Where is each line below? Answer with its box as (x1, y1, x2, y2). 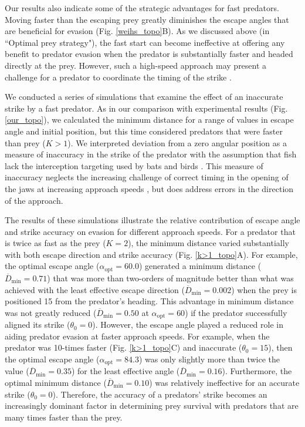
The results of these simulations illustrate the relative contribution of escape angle (5, 214, 300, 226)
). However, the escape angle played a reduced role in (92, 318, 283, 331)
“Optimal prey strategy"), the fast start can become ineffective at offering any (5, 36, 285, 48)
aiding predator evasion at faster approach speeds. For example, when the (5, 330, 270, 342)
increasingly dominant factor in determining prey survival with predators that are (5, 399, 299, 412)
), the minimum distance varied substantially (128, 237, 289, 249)
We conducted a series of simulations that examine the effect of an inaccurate (5, 90, 283, 103)
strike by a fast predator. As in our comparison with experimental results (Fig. (5, 102, 288, 114)
